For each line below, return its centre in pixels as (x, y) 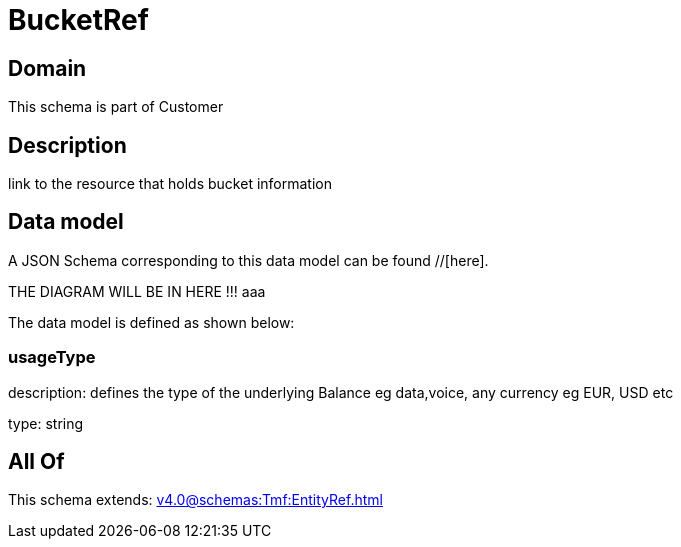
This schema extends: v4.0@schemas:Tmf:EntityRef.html (195, 500)
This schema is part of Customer (116, 107)
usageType (52, 357)
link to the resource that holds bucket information (170, 184)
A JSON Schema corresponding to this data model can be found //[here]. (248, 260)
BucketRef (78, 20)
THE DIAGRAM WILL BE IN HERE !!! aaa (137, 291)
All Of (36, 462)
